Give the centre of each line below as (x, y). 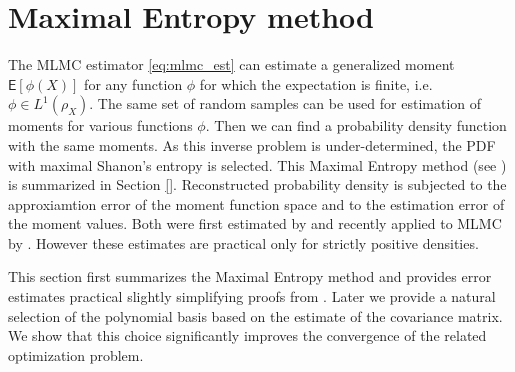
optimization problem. (76, 354)
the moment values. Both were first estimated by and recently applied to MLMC (255, 223)
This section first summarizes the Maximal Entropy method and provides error (250, 276)
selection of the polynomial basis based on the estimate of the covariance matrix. (255, 315)
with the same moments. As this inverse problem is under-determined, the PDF (252, 144)
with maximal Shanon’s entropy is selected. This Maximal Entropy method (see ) (257, 164)
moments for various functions (100, 125)
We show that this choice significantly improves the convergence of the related (247, 335)
